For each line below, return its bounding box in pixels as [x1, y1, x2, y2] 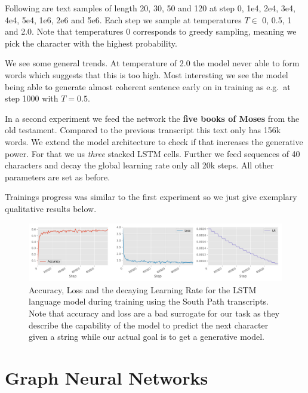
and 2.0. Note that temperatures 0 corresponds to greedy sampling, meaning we [5, 25, 297, 38]
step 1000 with [5, 92, 58, 105]
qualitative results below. [5, 202, 97, 214]
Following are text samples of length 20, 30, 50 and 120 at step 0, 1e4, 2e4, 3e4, [5, 2, 295, 14]
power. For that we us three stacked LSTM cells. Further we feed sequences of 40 [5, 147, 300, 159]
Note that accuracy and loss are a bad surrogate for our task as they [29, 307, 280, 319]
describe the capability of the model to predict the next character [29, 318, 269, 331]
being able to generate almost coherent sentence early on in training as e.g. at [5, 80, 291, 93]
